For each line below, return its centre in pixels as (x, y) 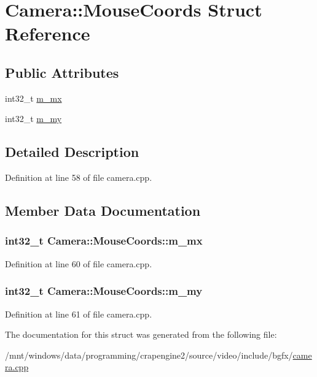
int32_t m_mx (33, 98)
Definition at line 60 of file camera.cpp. (79, 263)
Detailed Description (72, 152)
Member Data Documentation (103, 211)
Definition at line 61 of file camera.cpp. (79, 314)
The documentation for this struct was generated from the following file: (141, 334)
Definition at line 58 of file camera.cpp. (79, 177)
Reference (48, 33)
